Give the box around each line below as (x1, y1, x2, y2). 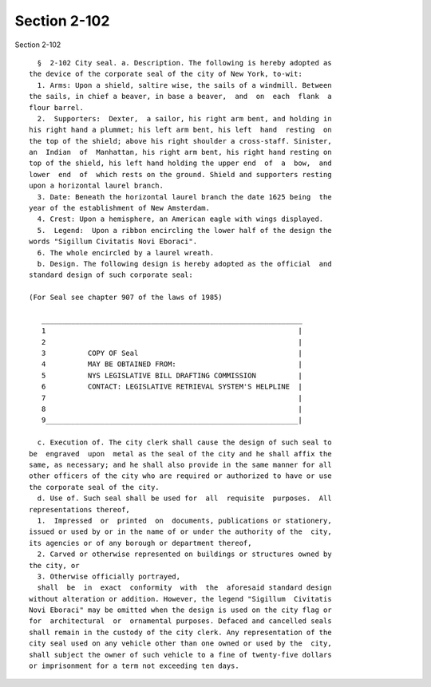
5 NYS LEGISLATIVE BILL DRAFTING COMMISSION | (41, 371, 302, 380)
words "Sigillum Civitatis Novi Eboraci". (29, 237, 198, 247)
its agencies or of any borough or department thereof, (29, 539, 252, 547)
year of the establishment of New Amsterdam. (29, 203, 211, 213)
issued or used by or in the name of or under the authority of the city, (29, 527, 332, 536)
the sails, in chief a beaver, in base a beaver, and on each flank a (29, 92, 332, 101)
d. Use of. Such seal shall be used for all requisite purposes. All (37, 494, 332, 503)
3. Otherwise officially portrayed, (37, 571, 181, 581)
